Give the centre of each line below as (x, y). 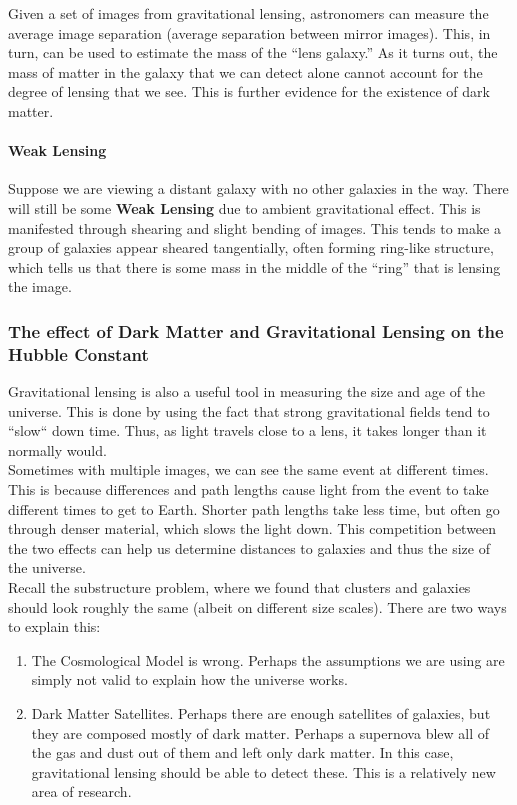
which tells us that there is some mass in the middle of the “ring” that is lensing (254, 266)
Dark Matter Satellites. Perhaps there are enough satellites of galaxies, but (261, 712)
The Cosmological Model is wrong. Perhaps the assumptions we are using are (268, 659)
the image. (40, 286)
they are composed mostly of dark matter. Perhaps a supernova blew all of (260, 732)
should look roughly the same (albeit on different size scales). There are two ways (257, 606)
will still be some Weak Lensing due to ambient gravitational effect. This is (244, 207)
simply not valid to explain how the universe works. (189, 679)
